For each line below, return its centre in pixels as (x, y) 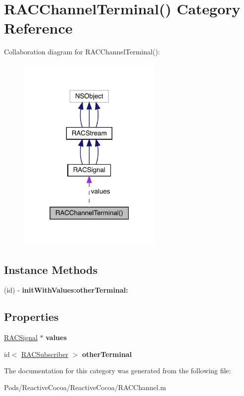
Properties (31, 317)
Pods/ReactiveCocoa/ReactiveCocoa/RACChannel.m (85, 387)
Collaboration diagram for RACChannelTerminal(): (82, 52)
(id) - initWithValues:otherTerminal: (66, 290)
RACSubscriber (45, 354)
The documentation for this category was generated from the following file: (118, 371)
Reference (38, 28)
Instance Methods (51, 269)
